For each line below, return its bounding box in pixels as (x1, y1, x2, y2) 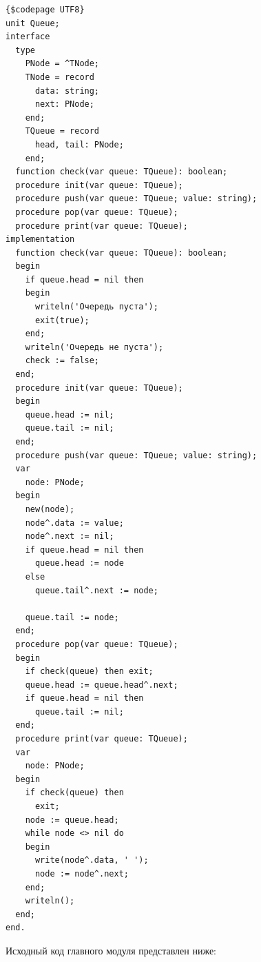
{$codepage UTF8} (6, 5, 85, 14)
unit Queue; (6, 18, 60, 28)
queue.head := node (34, 558, 124, 569)
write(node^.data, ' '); (34, 855, 149, 866)
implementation (6, 234, 75, 245)
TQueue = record (25, 126, 100, 136)
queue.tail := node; (25, 612, 119, 622)
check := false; (25, 356, 100, 366)
